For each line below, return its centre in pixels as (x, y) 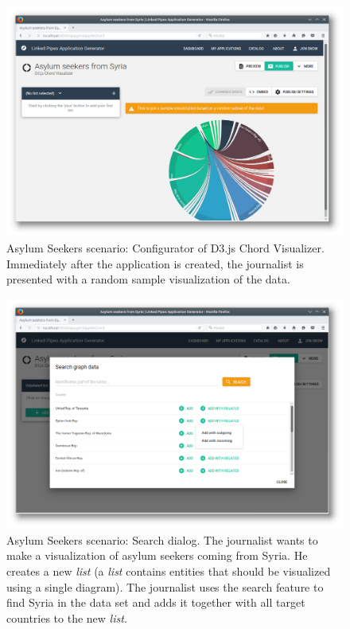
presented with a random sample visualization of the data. (148, 279)
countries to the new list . (67, 617)
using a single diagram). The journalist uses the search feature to (165, 586)
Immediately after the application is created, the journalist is (155, 263)
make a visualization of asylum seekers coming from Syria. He (157, 555)
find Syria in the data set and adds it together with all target (156, 602)
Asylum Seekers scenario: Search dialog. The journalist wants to (162, 539)
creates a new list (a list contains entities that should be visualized (169, 571)
